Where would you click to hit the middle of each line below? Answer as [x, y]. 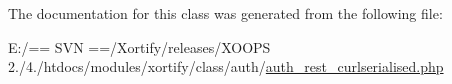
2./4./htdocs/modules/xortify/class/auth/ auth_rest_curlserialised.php [226, 66]
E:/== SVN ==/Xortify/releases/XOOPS [139, 46]
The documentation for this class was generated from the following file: [225, 13]
